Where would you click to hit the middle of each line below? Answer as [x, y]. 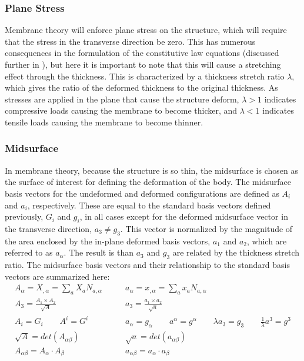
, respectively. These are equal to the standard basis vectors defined [149, 205]
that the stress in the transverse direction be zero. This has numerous [130, 41]
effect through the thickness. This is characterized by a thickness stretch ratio [145, 76]
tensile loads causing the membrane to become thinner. [104, 122]
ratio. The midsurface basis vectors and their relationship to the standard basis [148, 265]
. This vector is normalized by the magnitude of [206, 228]
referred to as [29, 252]
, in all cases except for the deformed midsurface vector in [184, 216]
